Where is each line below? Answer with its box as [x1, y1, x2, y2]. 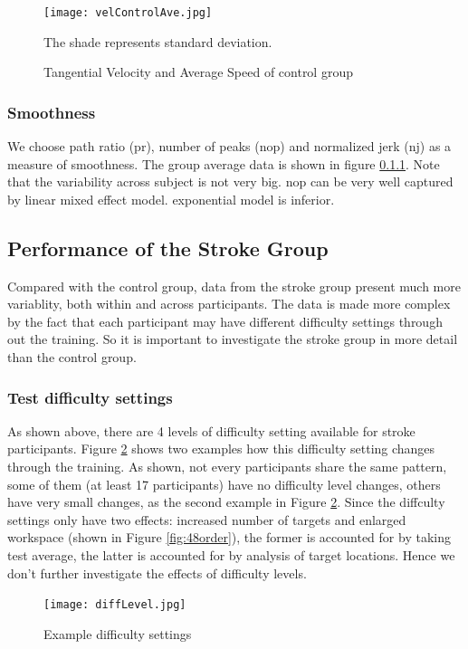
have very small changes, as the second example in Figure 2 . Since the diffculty [7, 492, 445, 511]
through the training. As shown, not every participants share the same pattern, [7, 457, 447, 476]
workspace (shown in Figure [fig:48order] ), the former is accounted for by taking [7, 528, 451, 547]
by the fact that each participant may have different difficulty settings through [7, 311, 443, 330]
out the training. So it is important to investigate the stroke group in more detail [7, 329, 458, 348]
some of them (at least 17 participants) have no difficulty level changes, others [7, 474, 441, 493]
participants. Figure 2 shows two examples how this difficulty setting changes [7, 439, 435, 458]
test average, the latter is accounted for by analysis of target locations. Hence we [7, 545, 455, 564]
